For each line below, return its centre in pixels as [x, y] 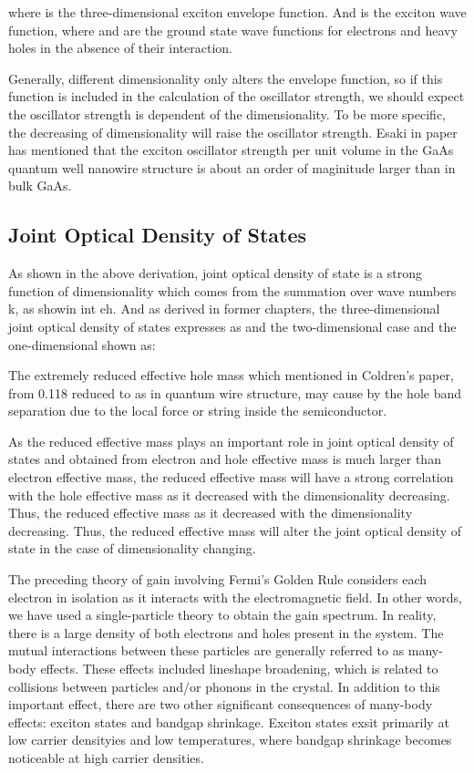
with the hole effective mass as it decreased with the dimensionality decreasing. [229, 495]
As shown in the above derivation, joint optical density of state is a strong [215, 273]
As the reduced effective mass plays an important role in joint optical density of [231, 441]
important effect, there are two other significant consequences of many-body [221, 704]
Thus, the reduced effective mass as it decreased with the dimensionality [211, 513]
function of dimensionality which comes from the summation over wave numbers [232, 290]
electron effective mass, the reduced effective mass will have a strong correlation [231, 477]
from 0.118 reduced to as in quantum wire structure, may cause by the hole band [235, 392]
